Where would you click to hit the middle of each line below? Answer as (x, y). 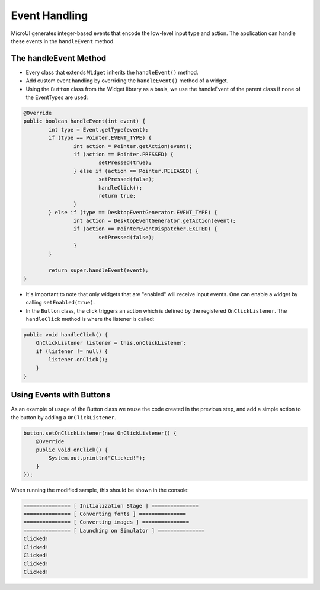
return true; (117, 196)
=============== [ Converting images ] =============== (106, 522)
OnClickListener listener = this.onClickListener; (111, 343)
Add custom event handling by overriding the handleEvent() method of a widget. (127, 81)
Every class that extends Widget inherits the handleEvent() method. (112, 72)
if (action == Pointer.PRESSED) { (124, 154)
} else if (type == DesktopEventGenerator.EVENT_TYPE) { (133, 212)
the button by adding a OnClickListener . (64, 417)
